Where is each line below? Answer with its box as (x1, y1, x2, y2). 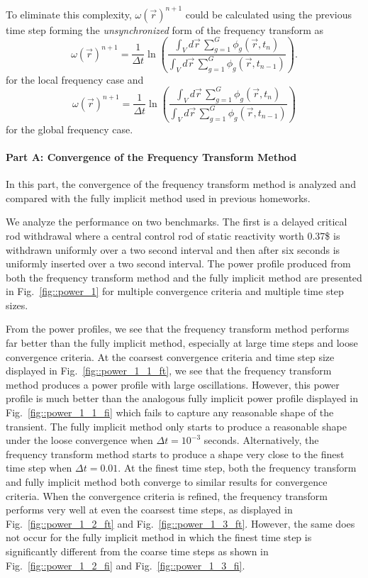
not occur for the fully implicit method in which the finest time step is (6, 530, 312, 545)
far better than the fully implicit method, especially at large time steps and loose (6, 335, 358, 350)
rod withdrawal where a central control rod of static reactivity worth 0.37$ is (6, 228, 340, 243)
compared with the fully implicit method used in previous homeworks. (6, 190, 311, 205)
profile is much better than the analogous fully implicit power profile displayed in (6, 391, 359, 406)
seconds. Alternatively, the (203, 433, 319, 448)
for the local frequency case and (6, 72, 144, 87)
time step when (6, 460, 72, 475)
